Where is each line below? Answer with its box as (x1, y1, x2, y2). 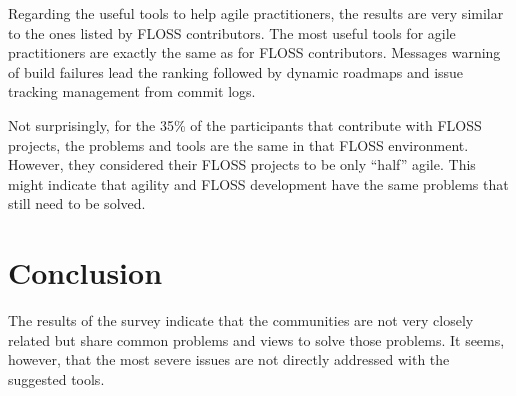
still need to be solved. (8, 193, 146, 214)
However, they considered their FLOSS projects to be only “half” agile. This (8, 154, 476, 175)
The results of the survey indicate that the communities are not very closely (8, 310, 474, 331)
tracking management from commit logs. (8, 81, 256, 102)
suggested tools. (8, 368, 105, 389)
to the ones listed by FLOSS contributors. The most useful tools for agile (8, 22, 456, 43)
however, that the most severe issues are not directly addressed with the (8, 349, 450, 370)
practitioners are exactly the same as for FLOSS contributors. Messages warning (8, 42, 501, 63)
